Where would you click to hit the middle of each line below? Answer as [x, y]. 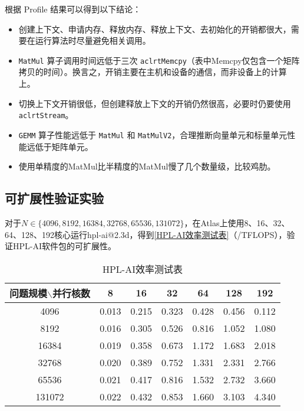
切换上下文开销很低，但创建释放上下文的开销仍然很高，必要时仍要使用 [155, 103]
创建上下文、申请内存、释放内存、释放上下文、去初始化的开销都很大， [155, 29]
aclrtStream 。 [46, 115]
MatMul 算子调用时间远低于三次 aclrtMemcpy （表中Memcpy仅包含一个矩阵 [159, 60]
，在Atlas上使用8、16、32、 [237, 222]
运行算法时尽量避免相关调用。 [93, 40]
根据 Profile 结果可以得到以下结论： [73, 9]
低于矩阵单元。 [64, 146]
